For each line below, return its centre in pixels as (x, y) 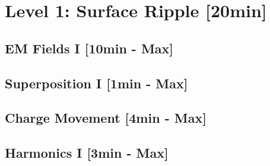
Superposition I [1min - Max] (96, 83)
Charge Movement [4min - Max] (106, 118)
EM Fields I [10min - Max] (89, 48)
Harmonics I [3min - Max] (87, 153)
